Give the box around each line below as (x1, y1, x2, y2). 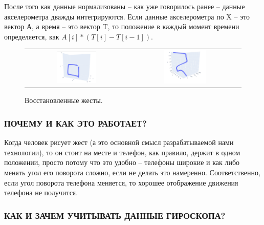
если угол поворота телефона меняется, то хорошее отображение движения (4, 177, 238, 188)
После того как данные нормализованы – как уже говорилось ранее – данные (4, 1, 245, 11)
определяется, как (4, 31, 59, 42)
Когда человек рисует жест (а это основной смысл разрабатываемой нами (4, 137, 234, 148)
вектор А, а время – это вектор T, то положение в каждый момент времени (4, 21, 239, 32)
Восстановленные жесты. (25, 95, 103, 106)
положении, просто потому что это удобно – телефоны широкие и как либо (4, 157, 240, 168)
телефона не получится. (4, 187, 78, 198)
